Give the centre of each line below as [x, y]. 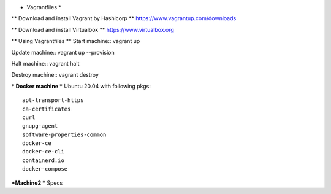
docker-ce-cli [43, 152]
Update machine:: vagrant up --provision [63, 52]
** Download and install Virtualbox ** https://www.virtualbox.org [93, 29]
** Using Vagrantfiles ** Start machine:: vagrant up [76, 41]
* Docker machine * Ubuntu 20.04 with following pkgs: [81, 86]
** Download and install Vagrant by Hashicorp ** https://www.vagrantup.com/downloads [124, 18]
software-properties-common [64, 134]
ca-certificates [47, 109]
